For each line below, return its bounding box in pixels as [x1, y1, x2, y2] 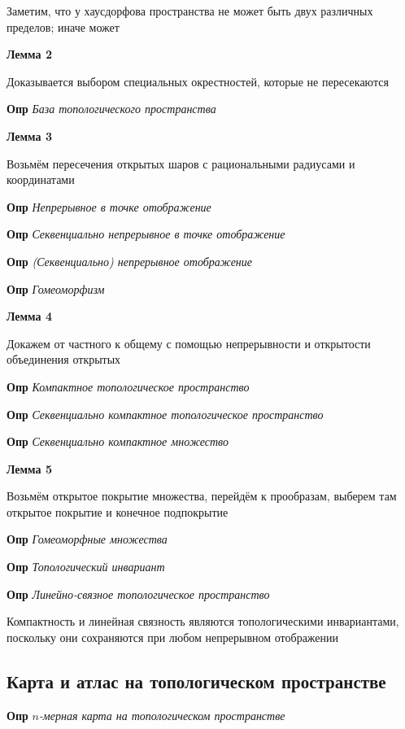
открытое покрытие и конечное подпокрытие [7, 503, 229, 520]
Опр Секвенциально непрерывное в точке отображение [7, 225, 285, 242]
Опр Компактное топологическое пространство [7, 378, 250, 395]
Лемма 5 [7, 460, 52, 477]
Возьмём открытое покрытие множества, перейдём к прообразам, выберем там [7, 487, 397, 504]
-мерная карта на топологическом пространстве [38, 706, 285, 723]
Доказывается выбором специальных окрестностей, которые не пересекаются [7, 72, 389, 89]
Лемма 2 [7, 46, 52, 63]
